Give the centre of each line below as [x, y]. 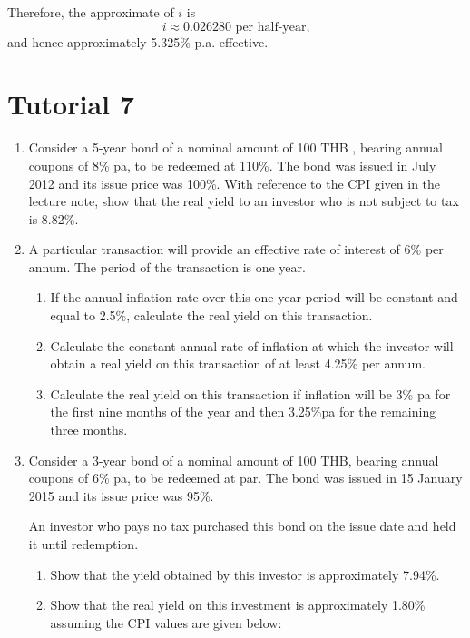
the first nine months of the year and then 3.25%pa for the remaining [243, 412]
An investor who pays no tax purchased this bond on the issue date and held [242, 526]
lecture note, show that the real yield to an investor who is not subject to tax [244, 201]
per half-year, [273, 27]
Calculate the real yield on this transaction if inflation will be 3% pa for [250, 393]
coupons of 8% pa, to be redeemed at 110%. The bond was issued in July [232, 165]
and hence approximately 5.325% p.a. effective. [138, 41]
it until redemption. [83, 544]
